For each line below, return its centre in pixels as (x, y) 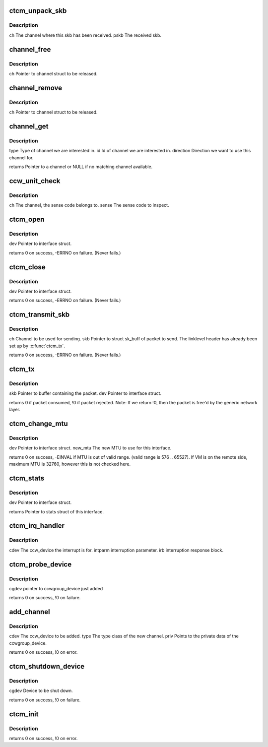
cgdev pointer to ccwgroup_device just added (56, 588)
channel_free (30, 49)
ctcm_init (24, 714)
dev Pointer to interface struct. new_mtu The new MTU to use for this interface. (90, 448)
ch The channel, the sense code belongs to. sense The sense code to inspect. (89, 205)
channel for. (21, 157)
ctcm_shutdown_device (47, 666)
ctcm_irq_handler (37, 526)
